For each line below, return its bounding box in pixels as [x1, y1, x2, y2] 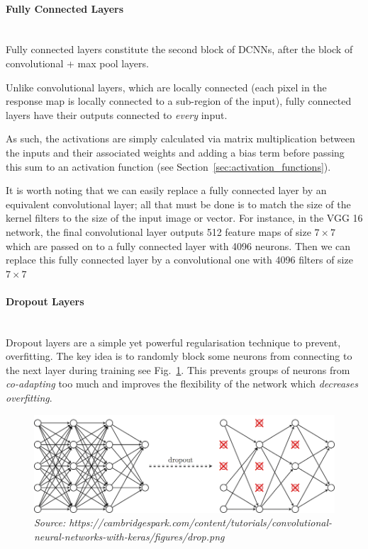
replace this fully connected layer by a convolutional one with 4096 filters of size [6, 252, 353, 267]
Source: [34, 515, 66, 530]
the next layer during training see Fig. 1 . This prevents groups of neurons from [6, 362, 350, 377]
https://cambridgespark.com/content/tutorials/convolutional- [69, 515, 333, 530]
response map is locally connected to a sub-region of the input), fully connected [6, 94, 352, 108]
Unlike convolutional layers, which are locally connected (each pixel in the [6, 79, 327, 94]
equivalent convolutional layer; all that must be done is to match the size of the [6, 196, 351, 211]
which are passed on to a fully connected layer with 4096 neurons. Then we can [6, 238, 351, 253]
